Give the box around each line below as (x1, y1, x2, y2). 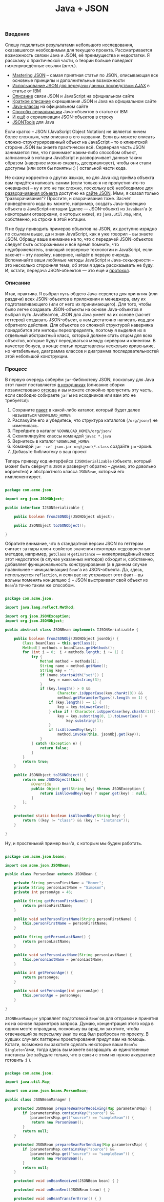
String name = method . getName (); (40, 664, 108, 668)
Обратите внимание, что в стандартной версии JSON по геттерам (5, 540, 143, 547)
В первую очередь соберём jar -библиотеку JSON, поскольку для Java (5, 377, 155, 383)
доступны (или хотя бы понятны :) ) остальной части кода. (5, 165, 127, 171)
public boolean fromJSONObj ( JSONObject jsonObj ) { (14, 636, 119, 641)
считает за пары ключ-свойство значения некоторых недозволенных (5, 546, 150, 552)
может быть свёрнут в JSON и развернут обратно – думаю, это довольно (5, 463, 156, 469)
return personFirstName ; (22, 903, 73, 908)
